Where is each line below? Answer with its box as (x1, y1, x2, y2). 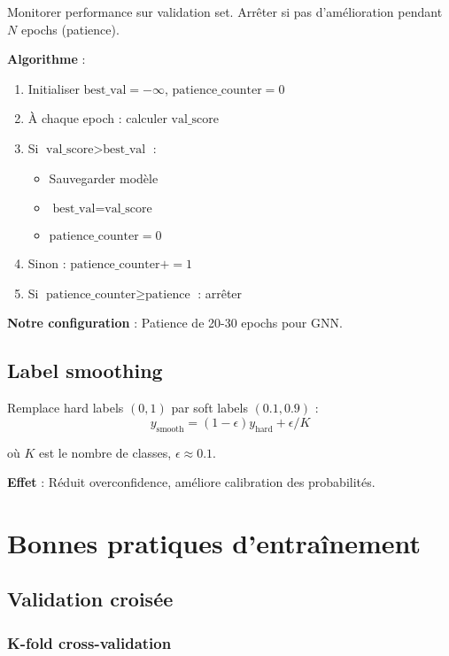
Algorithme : (7, 50, 86, 68)
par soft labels (171, 398, 248, 417)
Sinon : (27, 254, 66, 273)
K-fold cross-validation (7, 631, 172, 653)
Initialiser (27, 79, 80, 97)
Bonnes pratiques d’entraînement (7, 524, 422, 560)
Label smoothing (7, 357, 163, 384)
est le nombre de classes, (39, 443, 172, 461)
